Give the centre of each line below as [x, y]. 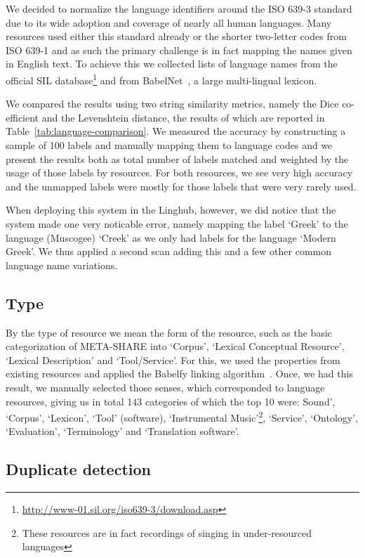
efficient [22, 117]
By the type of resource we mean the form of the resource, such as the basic [169, 332]
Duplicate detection [78, 469]
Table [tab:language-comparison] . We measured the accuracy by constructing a [176, 131]
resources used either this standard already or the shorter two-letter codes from [176, 36]
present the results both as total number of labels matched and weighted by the [177, 158]
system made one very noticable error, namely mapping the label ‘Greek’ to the [177, 223]
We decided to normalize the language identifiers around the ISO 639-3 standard [179, 8]
